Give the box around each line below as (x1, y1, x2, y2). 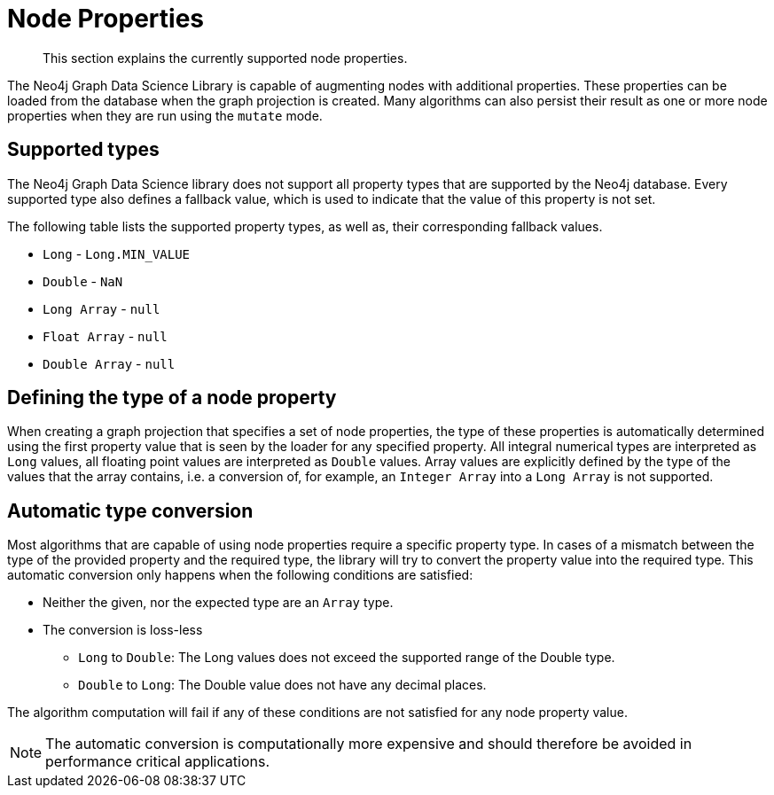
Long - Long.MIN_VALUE (43, 246, 191, 261)
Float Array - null (43, 328, 168, 344)
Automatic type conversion (7, 499, 254, 522)
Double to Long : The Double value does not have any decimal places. (78, 677, 487, 693)
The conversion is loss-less (43, 622, 203, 638)
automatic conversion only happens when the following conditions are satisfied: (7, 567, 473, 583)
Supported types (7, 138, 160, 161)
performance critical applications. (45, 752, 270, 771)
